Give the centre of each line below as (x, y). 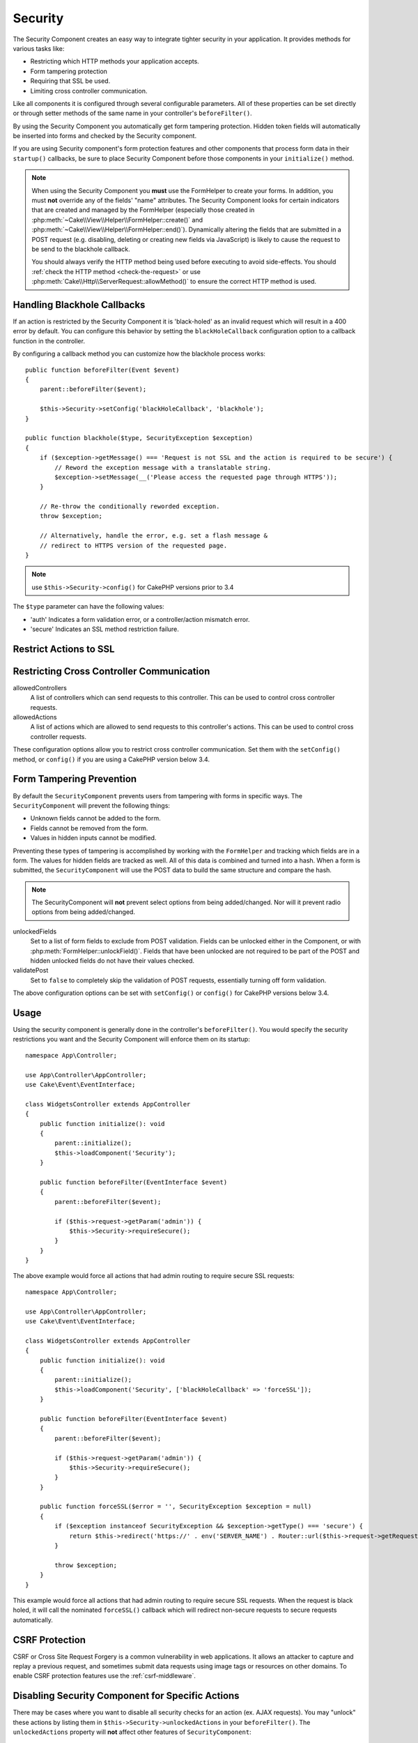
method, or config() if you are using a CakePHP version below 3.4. (111, 759)
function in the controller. (49, 341)
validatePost (31, 971)
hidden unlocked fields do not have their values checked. (113, 961)
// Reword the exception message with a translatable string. (163, 467)
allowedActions (35, 717)
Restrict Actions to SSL (64, 649)
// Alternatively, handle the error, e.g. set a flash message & (154, 536)
